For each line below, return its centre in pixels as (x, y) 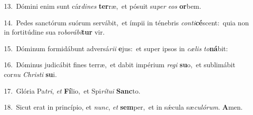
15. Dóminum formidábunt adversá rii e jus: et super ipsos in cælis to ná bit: (116, 48)
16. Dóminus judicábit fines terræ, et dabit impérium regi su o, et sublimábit (120, 65)
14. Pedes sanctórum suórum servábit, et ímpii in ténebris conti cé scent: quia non (126, 22)
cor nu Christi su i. (30, 74)
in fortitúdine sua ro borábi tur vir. (54, 32)
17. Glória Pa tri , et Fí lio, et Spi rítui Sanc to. (72, 90)
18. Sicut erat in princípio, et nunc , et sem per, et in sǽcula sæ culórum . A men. (123, 107)
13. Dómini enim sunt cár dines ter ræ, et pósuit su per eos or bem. (103, 6)
